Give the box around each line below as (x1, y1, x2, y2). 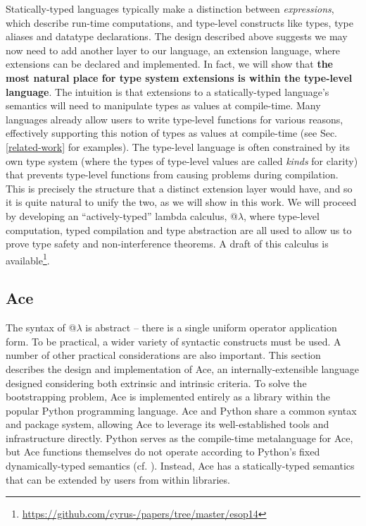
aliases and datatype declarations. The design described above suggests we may (6, 29, 348, 44)
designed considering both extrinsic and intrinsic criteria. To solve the (6, 375, 307, 390)
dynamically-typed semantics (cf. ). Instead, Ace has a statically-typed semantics (6, 458, 355, 473)
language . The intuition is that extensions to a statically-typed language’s (6, 84, 329, 99)
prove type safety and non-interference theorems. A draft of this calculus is (6, 236, 329, 251)
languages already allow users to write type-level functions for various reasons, (6, 111, 343, 126)
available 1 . (6, 250, 50, 267)
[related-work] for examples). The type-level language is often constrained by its (6, 139, 350, 154)
